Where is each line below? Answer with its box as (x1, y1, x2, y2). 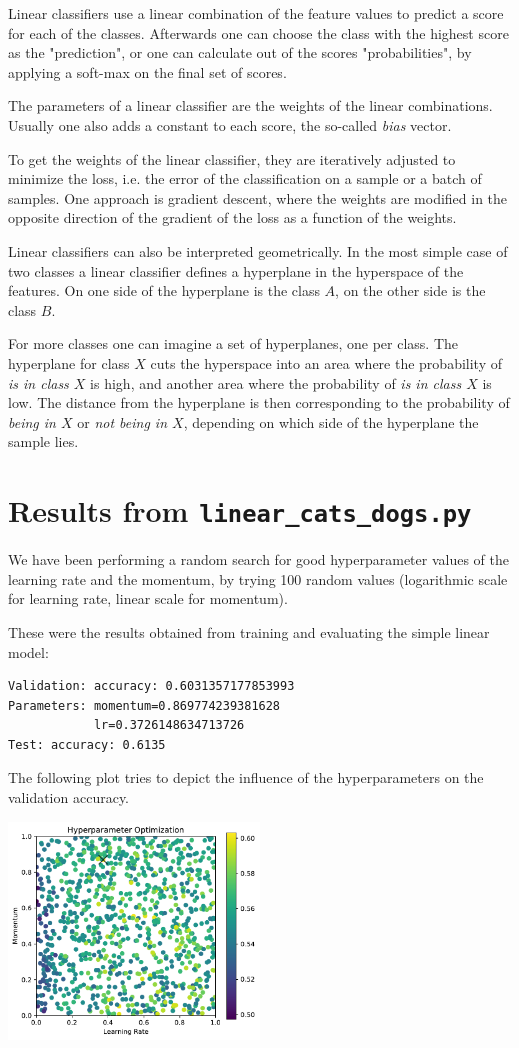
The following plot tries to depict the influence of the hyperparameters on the (8, 767, 484, 788)
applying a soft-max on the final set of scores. (8, 61, 287, 82)
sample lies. (8, 431, 79, 452)
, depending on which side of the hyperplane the (183, 411, 479, 432)
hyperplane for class (8, 352, 130, 373)
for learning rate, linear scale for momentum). (8, 588, 288, 609)
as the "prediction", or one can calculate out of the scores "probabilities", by (8, 42, 472, 63)
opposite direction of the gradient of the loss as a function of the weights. (8, 207, 457, 228)
